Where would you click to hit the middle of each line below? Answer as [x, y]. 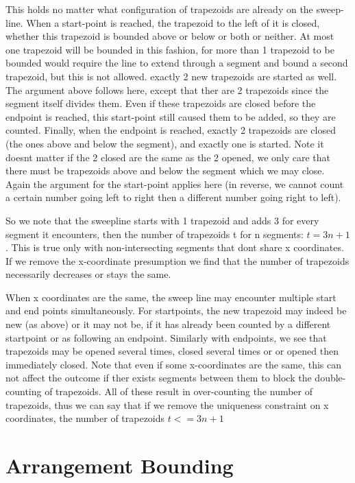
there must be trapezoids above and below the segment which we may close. [165, 170]
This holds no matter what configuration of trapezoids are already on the [159, 9]
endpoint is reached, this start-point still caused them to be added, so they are [171, 116]
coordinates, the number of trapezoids [85, 418]
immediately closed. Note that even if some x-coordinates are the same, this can [173, 364]
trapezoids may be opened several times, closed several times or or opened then [172, 351]
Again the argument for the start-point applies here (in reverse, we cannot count [175, 184]
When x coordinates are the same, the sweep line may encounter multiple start [171, 297]
